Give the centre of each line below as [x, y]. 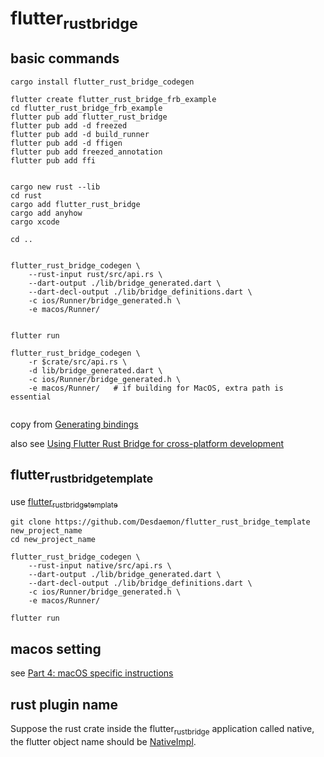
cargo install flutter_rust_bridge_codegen [102, 82]
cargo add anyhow [46, 213]
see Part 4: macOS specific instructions [92, 673]
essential [31, 397]
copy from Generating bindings [74, 424]
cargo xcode [35, 222]
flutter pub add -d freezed [69, 125]
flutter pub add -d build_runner [80, 134]
